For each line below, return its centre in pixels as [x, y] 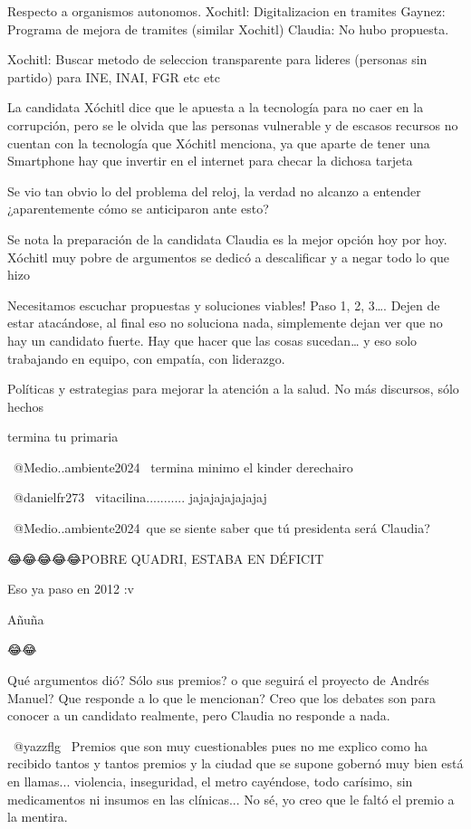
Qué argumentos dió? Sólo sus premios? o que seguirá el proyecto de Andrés [218, 680]
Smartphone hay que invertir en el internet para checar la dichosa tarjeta [210, 161]
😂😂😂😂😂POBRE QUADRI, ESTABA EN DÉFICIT [166, 558]
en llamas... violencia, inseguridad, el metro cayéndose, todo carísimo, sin [210, 781]
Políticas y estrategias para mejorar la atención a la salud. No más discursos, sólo [233, 389]
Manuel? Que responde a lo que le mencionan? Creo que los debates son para [221, 697]
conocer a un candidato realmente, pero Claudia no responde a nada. [199, 715]
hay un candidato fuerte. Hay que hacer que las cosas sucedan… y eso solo [212, 340]
